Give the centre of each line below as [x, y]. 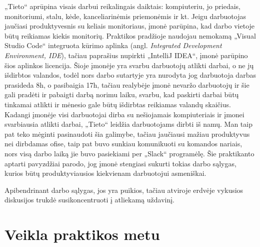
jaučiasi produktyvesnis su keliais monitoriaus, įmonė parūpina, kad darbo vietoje [130, 26]
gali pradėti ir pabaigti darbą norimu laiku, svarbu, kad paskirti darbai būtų [122, 94]
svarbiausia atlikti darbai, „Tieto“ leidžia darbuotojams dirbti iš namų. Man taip [128, 124]
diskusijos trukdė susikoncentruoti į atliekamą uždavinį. [90, 200]
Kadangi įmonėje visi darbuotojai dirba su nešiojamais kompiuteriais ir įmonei [124, 114]
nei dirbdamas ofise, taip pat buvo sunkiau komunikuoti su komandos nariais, [123, 144]
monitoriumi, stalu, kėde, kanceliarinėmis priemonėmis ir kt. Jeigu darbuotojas [125, 16]
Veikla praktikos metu [82, 234]
